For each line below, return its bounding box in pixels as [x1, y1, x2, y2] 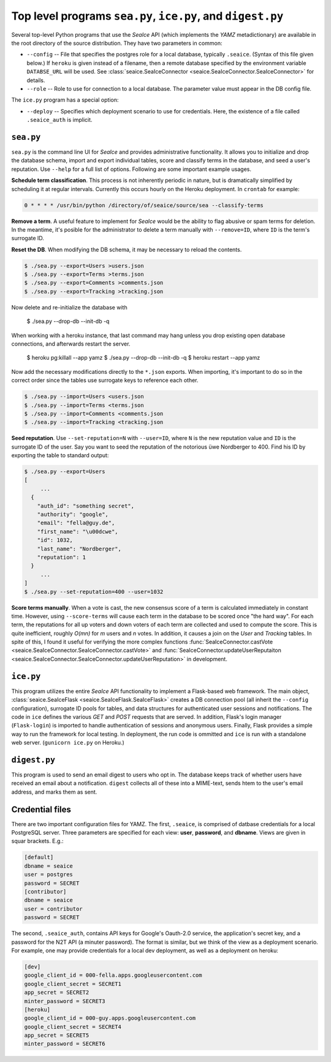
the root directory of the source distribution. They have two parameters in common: [11, 39, 223, 47]
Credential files [11, 804, 72, 814]
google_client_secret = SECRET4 [24, 1023, 122, 1030]
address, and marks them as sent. [11, 788, 97, 795]
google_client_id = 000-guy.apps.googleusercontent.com [24, 1015, 196, 1022]
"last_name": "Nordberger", [37, 545, 122, 552]
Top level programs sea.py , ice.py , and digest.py [11, 9, 284, 23]
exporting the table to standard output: [11, 452, 109, 459]
